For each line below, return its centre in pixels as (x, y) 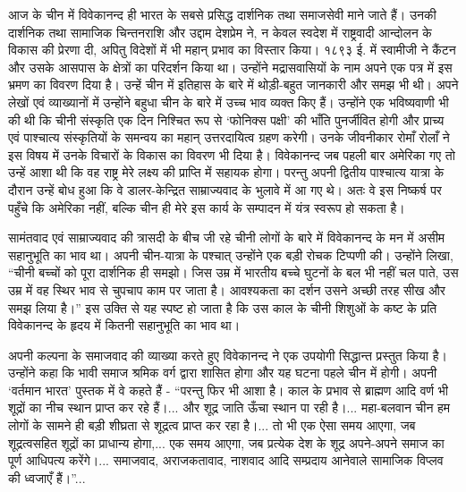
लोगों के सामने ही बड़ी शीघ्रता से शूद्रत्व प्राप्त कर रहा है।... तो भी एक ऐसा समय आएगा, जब (212, 425)
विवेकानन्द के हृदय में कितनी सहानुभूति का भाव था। (124, 325)
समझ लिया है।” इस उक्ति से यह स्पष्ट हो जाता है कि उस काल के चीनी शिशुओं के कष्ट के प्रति (223, 307)
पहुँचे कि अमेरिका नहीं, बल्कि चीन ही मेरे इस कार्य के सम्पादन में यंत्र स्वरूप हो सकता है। (207, 207)
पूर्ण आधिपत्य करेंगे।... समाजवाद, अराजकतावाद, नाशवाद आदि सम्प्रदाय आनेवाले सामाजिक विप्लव (226, 460)
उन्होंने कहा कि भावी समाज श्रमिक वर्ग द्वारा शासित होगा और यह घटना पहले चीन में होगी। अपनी (223, 373)
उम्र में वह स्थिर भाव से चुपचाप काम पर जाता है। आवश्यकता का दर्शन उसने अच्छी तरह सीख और (227, 289)
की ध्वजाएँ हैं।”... (47, 477)
